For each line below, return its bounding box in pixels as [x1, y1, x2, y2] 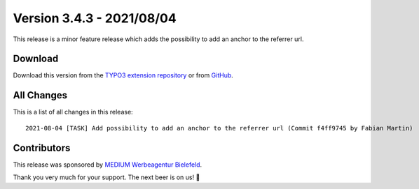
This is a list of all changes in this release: [13, 108, 133, 116]
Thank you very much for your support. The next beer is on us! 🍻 [13, 173, 200, 181]
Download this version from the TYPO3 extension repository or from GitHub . [13, 71, 234, 80]
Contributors [13, 142, 71, 153]
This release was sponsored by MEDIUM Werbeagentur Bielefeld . [13, 160, 202, 169]
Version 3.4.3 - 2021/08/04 [13, 10, 177, 26]
